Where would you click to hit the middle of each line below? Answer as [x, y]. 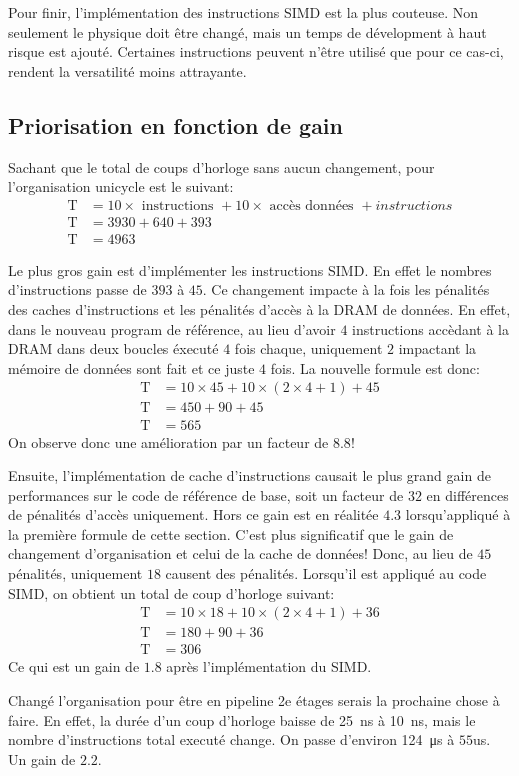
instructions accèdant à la [430, 328]
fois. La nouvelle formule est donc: [375, 367]
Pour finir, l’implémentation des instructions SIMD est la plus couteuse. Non [243, 12]
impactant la [437, 348]
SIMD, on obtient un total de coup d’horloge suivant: [171, 592]
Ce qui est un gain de [74, 666]
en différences [467, 494]
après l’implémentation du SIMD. [269, 666]
